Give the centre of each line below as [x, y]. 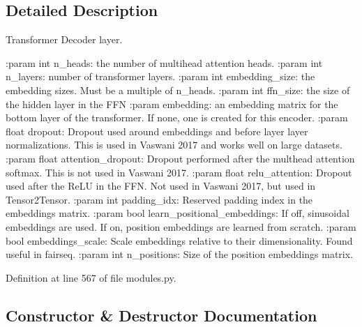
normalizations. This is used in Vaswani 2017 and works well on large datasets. [174, 145]
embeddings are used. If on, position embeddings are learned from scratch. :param [181, 226]
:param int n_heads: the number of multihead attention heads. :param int [164, 62]
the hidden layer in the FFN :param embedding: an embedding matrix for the [172, 104]
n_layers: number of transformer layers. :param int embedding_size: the [160, 76]
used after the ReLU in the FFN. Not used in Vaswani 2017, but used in [161, 186]
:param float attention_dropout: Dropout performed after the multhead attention [180, 158]
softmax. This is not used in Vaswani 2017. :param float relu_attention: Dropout [179, 172]
